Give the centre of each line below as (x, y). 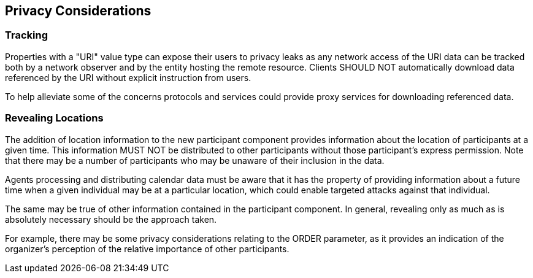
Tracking (26, 35)
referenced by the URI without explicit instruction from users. (128, 77)
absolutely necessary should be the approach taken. (111, 219)
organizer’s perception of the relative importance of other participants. (147, 249)
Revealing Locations (54, 118)
